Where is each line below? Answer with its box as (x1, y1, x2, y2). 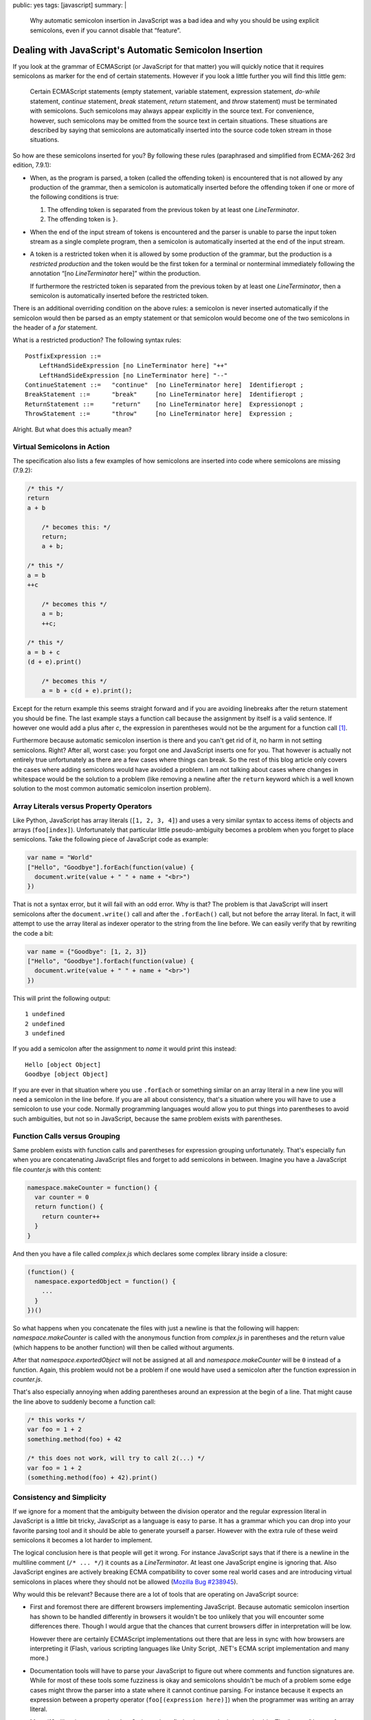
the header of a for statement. (12, 323, 98, 332)
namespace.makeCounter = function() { (27, 1183, 158, 1192)
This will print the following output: (12, 994, 111, 1002)
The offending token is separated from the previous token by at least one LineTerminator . (47, 205, 300, 213)
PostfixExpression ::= (25, 352, 102, 360)
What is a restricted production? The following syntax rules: (12, 336, 181, 344)
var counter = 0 (34, 1193, 89, 1201)
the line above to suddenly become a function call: (12, 1397, 156, 1406)
